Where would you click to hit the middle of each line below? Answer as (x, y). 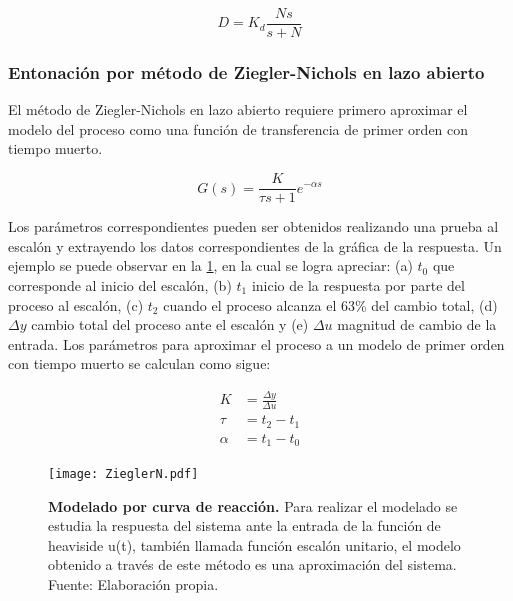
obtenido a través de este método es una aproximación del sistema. (252, 564)
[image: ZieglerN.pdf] (123, 474)
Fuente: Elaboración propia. (133, 584)
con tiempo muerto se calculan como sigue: (139, 363)
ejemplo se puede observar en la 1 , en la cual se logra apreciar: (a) (210, 265)
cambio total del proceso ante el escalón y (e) (170, 324)
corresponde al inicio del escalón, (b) (120, 284)
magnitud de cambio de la (417, 324)
